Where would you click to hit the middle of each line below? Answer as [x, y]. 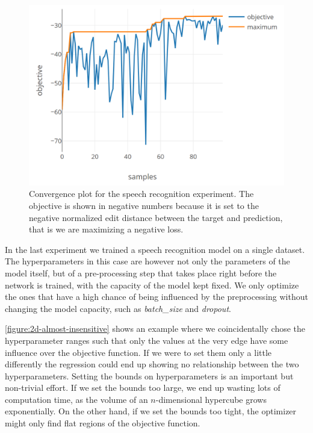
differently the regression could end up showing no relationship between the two [152, 364]
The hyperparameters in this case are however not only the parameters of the [147, 261]
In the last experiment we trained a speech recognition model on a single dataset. [155, 249]
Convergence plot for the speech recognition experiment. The [141, 194]
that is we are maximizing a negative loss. [106, 229]
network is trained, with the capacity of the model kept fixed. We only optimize [152, 285]
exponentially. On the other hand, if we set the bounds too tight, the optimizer [151, 411]
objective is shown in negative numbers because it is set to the [144, 205]
